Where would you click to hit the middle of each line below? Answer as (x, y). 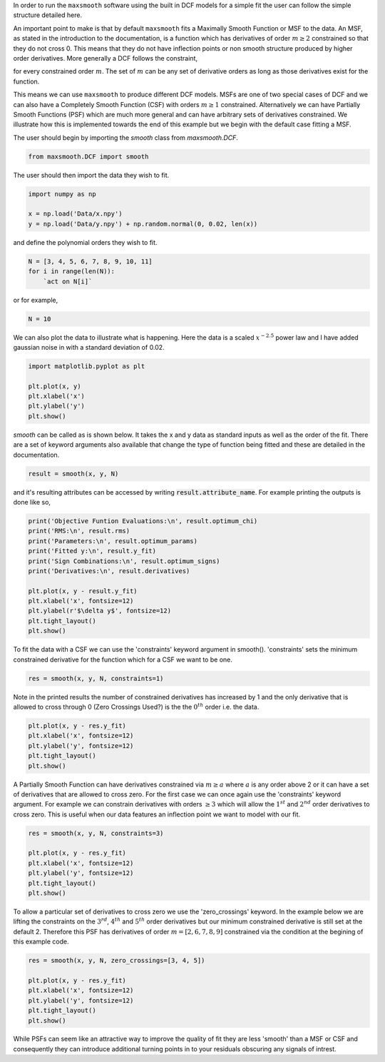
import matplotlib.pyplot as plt (87, 366)
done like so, (32, 502)
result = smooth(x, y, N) (73, 474)
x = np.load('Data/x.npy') (75, 214)
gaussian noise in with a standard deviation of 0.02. (89, 347)
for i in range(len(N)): (72, 272)
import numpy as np (62, 194)
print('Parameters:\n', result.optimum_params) (113, 541)
